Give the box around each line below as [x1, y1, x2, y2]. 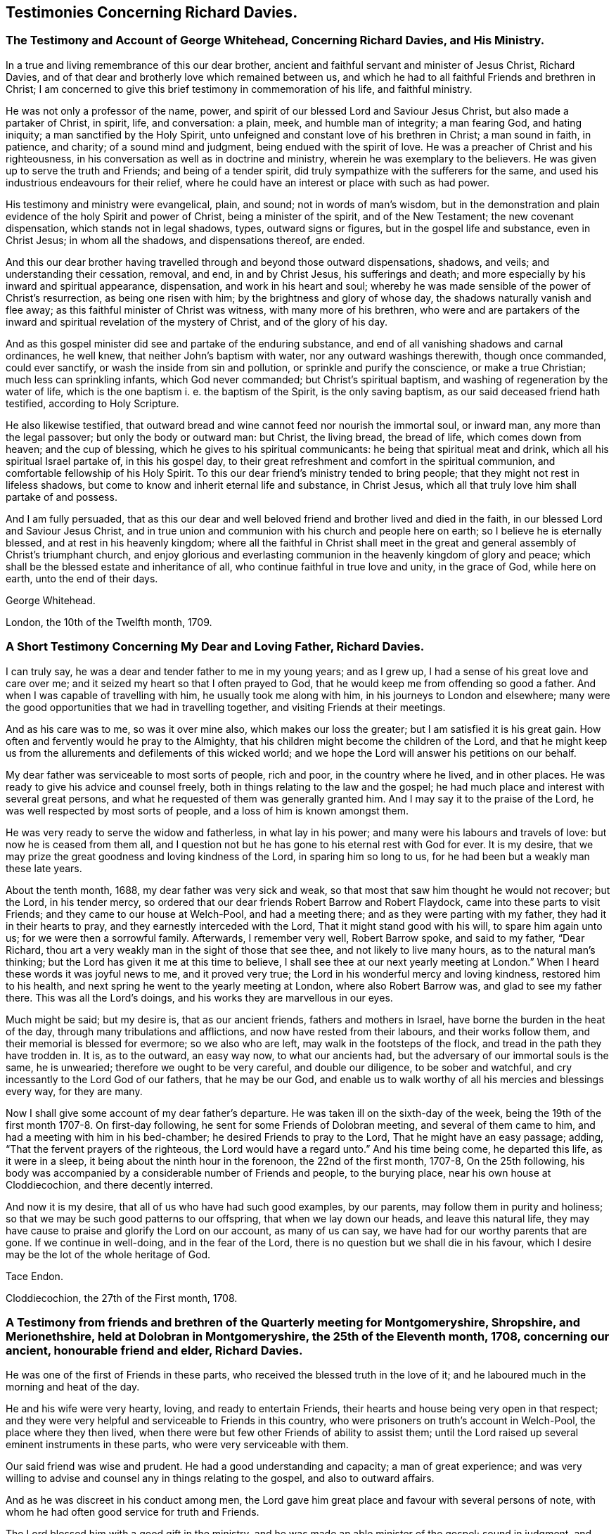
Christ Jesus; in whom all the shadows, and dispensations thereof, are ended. [6, 234, 366, 246]
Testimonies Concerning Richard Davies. [6, 4, 298, 21]
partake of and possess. [6, 490, 117, 503]
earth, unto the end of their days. [6, 572, 158, 584]
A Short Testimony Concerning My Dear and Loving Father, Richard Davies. [6, 639, 425, 654]
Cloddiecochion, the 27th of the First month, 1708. [6, 1291, 238, 1304]
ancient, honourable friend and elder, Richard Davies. [6, 1343, 303, 1357]
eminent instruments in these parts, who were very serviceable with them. [6, 1438, 349, 1451]
